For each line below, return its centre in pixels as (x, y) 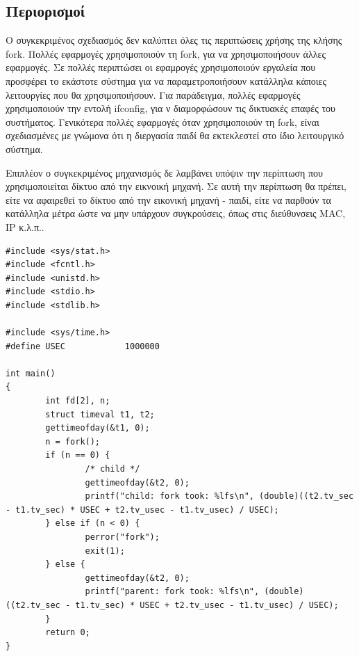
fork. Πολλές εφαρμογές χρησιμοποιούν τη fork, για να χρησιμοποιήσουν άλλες (166, 53)
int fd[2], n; (78, 401)
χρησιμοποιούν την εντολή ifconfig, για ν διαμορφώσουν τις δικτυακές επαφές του (170, 108)
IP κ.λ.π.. (25, 226)
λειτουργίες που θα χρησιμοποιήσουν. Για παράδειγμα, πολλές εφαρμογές (153, 94)
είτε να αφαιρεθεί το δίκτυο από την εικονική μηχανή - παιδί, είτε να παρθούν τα (168, 199)
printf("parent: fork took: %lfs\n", (172, 592)
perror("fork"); (122, 537)
